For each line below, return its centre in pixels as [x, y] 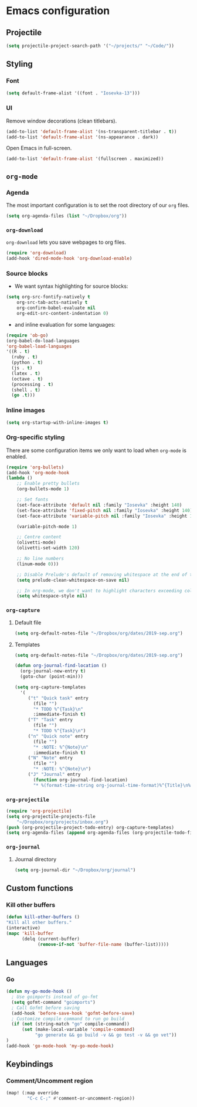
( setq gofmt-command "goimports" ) [53, 1002]
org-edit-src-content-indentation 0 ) [63, 313]
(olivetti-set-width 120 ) [48, 548]
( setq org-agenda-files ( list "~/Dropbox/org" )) [67, 216]
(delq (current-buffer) [51, 939]
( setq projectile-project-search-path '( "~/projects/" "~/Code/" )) [90, 46]
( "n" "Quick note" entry [58, 736]
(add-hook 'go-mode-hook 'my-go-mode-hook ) [60, 1046]
